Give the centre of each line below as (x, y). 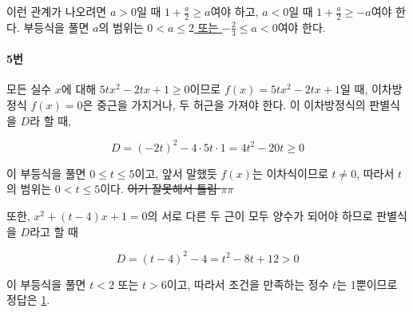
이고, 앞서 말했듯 (176, 173)
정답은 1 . (28, 300)
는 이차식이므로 (290, 173)
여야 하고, (234, 11)
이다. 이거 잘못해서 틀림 (159, 189)
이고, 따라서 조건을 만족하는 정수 (248, 284)
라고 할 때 (54, 231)
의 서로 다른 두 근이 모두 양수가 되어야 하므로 (260, 215)
